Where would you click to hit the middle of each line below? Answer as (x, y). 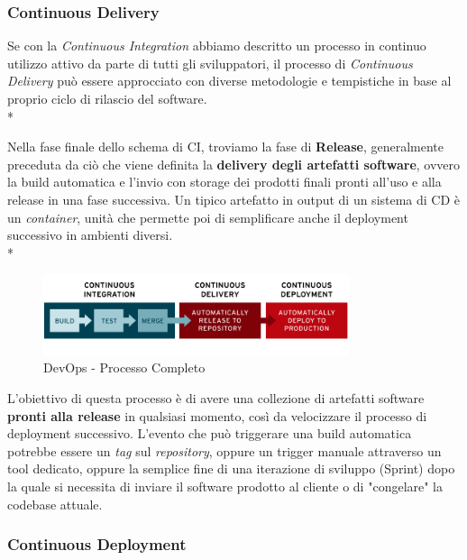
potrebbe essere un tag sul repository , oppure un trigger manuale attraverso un (224, 450)
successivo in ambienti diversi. (90, 235)
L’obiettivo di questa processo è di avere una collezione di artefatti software (216, 398)
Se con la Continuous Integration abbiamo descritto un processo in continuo (217, 46)
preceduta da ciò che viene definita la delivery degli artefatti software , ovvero (234, 164)
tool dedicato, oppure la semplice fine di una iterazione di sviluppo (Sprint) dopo (231, 468)
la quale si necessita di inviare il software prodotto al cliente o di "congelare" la (225, 487)
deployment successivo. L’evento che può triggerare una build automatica (210, 433)
